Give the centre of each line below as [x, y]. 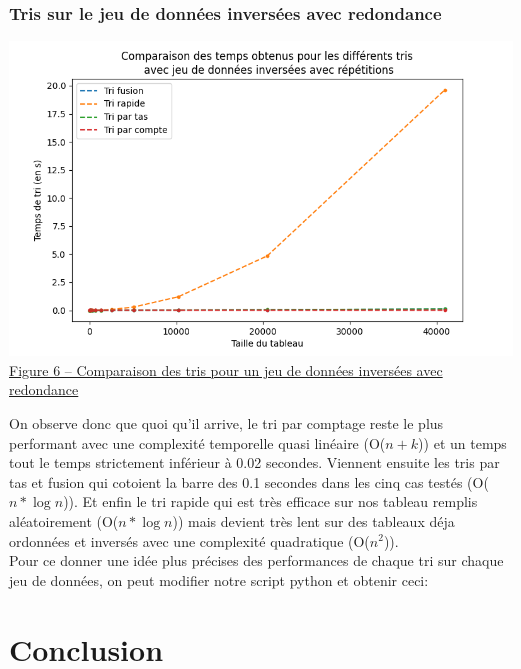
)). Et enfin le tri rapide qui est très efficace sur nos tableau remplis [270, 501]
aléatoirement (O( [64, 520]
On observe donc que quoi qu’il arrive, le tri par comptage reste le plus [226, 423]
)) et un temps [462, 442]
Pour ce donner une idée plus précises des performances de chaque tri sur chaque [256, 560]
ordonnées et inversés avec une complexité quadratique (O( [189, 540]
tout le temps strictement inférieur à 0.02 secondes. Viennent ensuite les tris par [254, 462]
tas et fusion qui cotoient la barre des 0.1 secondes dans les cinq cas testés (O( [249, 481]
